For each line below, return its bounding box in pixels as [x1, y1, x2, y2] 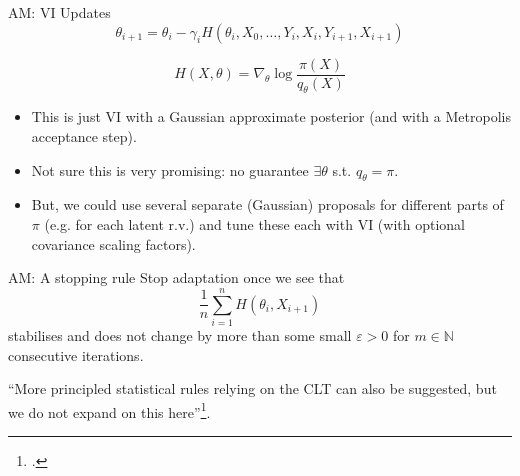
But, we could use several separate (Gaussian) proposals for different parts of [31, 194, 504, 215]
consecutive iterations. [8, 344, 144, 365]
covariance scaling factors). [31, 233, 196, 254]
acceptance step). [31, 126, 137, 147]
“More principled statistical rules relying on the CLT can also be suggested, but [8, 378, 497, 399]
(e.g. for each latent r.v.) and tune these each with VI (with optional [44, 214, 465, 235]
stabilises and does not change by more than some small [8, 324, 352, 345]
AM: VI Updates [8, 2, 111, 22]
